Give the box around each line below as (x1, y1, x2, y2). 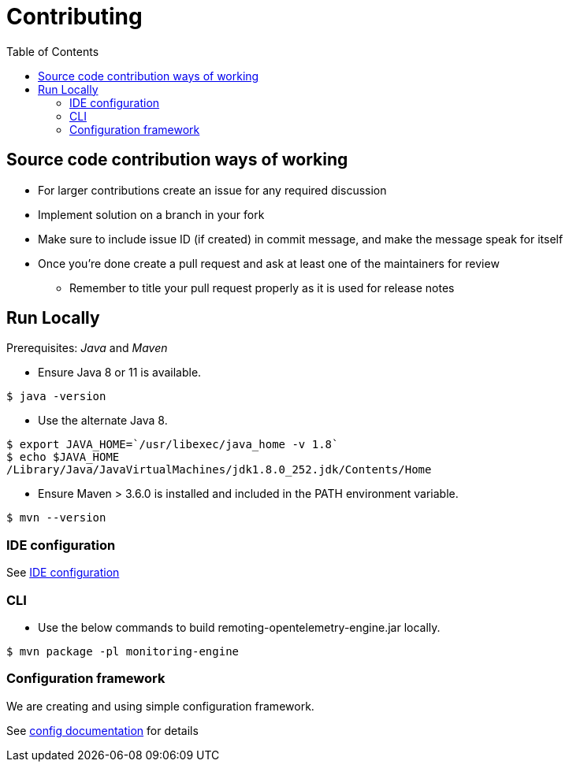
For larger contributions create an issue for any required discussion (38, 183, 387, 197)
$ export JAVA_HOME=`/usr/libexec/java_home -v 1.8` (6, 438, 339, 451)
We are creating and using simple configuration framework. (6, 699, 314, 713)
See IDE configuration (6, 566, 120, 580)
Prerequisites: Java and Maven (6, 341, 168, 355)
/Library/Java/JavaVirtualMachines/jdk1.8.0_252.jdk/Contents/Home (6, 463, 432, 477)
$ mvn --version (6, 511, 106, 525)
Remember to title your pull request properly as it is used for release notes (69, 280, 455, 295)
